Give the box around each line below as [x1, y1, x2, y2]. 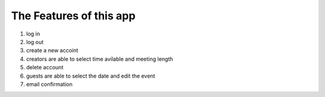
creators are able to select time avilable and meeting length [26, 55, 173, 63]
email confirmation [26, 80, 73, 87]
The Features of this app [11, 9, 135, 22]
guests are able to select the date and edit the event [26, 72, 156, 80]
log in [26, 30, 40, 37]
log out [26, 38, 44, 45]
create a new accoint [26, 47, 78, 54]
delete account [26, 64, 64, 71]
